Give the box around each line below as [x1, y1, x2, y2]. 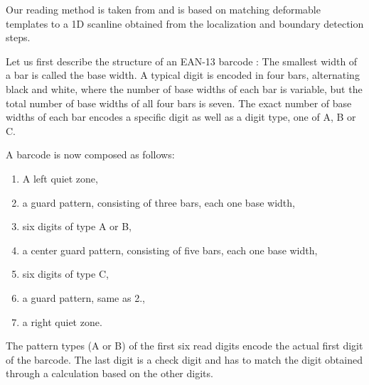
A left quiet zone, [22, 170, 98, 185]
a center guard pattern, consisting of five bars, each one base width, [22, 242, 318, 257]
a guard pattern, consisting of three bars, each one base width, [22, 195, 295, 210]
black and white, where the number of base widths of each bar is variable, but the [6, 81, 363, 96]
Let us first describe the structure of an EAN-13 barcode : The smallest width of [6, 53, 358, 68]
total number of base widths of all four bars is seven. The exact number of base [6, 95, 352, 110]
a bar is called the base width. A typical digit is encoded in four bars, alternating [6, 67, 360, 82]
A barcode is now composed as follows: [6, 147, 175, 162]
